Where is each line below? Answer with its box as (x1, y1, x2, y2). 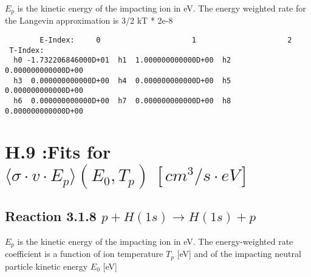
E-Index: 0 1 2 (39, 36, 292, 45)
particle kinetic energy (5, 259, 88, 272)
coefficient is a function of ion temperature (5, 247, 163, 260)
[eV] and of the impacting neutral (177, 247, 301, 260)
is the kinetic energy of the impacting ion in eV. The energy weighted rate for (17, 2, 306, 14)
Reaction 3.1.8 (5, 207, 97, 225)
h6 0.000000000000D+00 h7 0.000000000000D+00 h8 (13, 96, 231, 105)
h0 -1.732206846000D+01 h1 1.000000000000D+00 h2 (13, 56, 231, 65)
